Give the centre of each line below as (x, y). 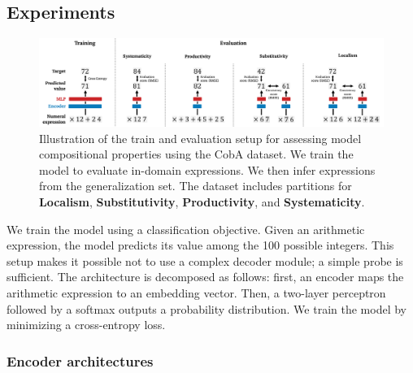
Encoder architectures (80, 360)
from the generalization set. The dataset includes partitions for (196, 186)
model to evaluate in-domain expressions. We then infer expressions (207, 169)
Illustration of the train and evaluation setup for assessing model (200, 138)
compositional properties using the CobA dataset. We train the (196, 154)
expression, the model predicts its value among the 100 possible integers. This (200, 245)
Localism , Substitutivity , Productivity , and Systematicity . (202, 202)
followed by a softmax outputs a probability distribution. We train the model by (206, 308)
